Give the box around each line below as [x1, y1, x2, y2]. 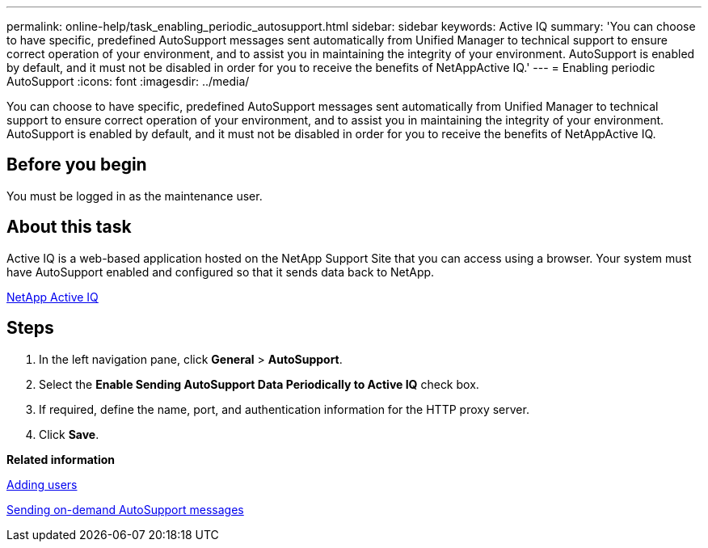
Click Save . [39, 427, 99, 441]
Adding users [6, 477, 78, 491]
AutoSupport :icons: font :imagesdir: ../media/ [6, 74, 250, 88]
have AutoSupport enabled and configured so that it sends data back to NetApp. [6, 264, 435, 279]
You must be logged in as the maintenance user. [6, 188, 263, 203]
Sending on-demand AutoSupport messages [6, 502, 244, 516]
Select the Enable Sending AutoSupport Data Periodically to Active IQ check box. [39, 377, 479, 391]
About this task [6, 217, 132, 238]
